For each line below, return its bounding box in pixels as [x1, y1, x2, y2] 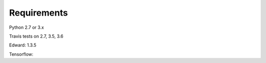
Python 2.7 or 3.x [9, 24, 44, 30]
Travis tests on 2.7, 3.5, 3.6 [9, 33, 64, 39]
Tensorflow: [9, 51, 33, 57]
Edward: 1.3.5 [9, 42, 36, 48]
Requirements [9, 7, 68, 18]
